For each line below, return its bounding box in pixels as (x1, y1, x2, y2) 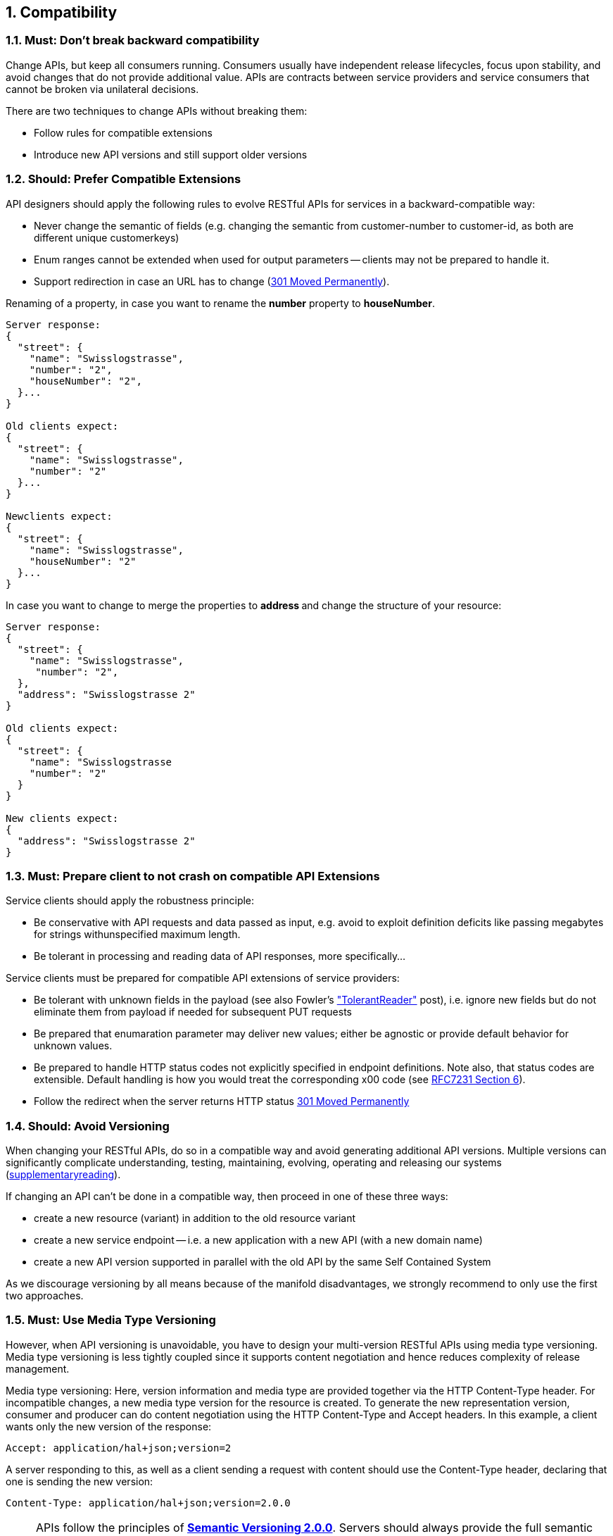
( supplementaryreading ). (6, 1168, 121, 1181)
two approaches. (6, 1290, 84, 1302)
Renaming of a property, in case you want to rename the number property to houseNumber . (6, 296, 435, 309)
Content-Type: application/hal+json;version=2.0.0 (6, 1497, 291, 1509)
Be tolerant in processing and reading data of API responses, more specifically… (34, 950, 405, 963)
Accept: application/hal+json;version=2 (6, 1442, 232, 1454)
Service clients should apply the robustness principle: (6, 894, 255, 907)
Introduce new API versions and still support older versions (34, 148, 308, 161)
